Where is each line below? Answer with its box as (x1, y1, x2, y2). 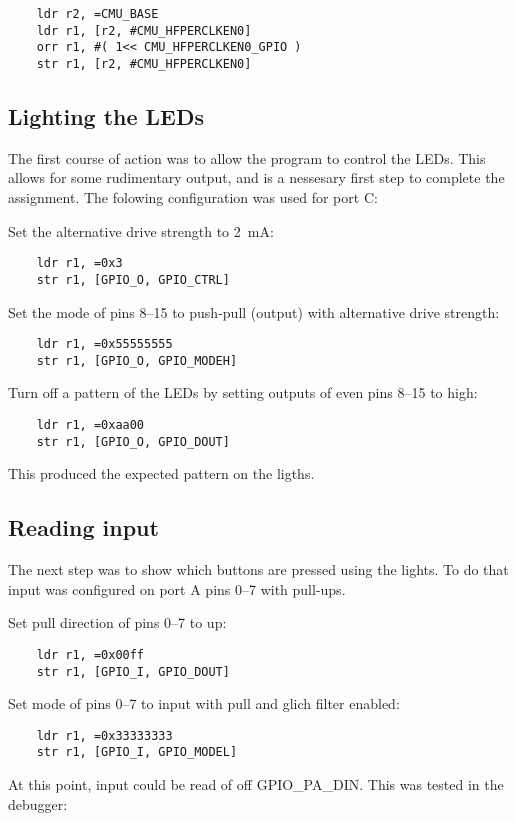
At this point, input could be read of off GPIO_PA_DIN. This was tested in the (8, 774, 504, 795)
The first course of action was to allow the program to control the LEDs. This (8, 147, 486, 168)
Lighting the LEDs (8, 101, 205, 132)
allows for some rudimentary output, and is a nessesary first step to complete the (8, 167, 505, 188)
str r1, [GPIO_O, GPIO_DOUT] (36, 434, 230, 449)
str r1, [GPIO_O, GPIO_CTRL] (36, 272, 230, 287)
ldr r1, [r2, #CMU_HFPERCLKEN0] (36, 23, 252, 38)
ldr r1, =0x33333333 (36, 728, 173, 743)
